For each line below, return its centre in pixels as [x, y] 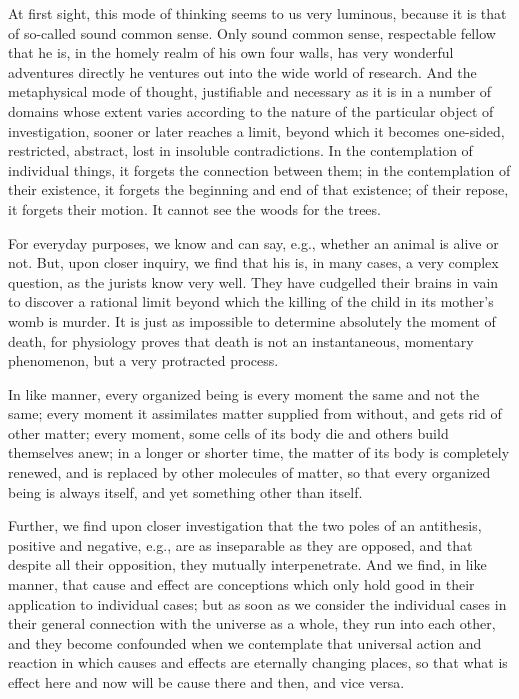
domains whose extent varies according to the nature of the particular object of [251, 110]
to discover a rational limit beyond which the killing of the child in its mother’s [251, 301]
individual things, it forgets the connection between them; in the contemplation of [259, 169]
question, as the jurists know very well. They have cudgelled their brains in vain [253, 281]
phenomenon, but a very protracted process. [143, 360]
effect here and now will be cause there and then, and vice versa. [206, 682]
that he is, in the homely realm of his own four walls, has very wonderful [231, 52]
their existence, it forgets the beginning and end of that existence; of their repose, [258, 189]
